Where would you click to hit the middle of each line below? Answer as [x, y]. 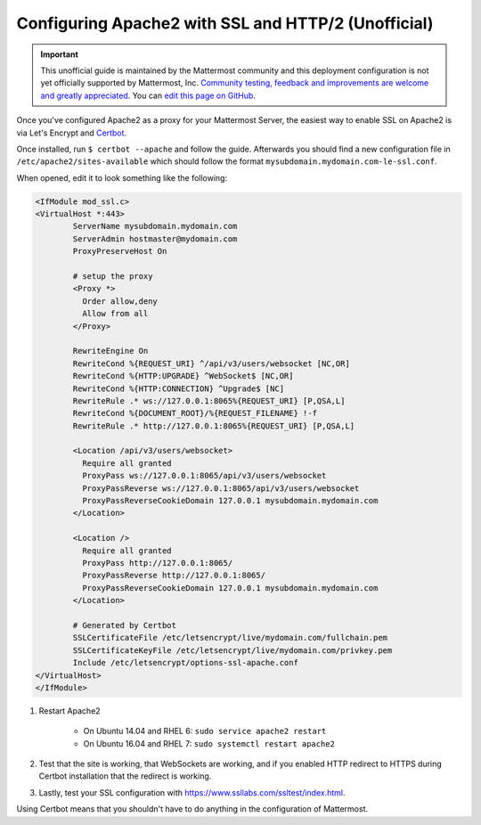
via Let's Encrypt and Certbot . [72, 133]
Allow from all [115, 314]
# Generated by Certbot [125, 625]
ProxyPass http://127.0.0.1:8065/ [157, 563]
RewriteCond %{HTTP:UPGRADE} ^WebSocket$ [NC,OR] [183, 376]
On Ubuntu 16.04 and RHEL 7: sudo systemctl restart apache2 [209, 743]
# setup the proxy [113, 276]
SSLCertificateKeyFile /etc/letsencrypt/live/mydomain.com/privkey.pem [232, 650]
